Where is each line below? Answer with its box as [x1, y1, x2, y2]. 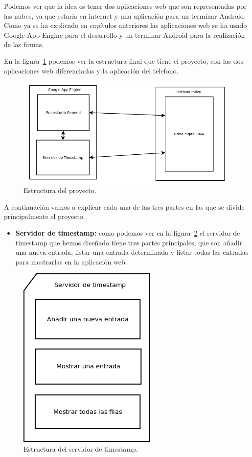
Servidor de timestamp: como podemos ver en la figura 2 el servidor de [15, 227, 240, 238]
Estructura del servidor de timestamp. [23, 443, 138, 454]
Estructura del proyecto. [23, 185, 96, 195]
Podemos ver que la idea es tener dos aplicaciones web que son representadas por [4, 1, 247, 11]
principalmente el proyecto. [4, 211, 85, 221]
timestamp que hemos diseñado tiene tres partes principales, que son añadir [15, 237, 243, 247]
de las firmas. [4, 39, 44, 49]
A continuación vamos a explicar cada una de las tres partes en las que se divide [4, 201, 245, 212]
